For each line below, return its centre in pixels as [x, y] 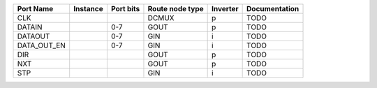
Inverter [225, 9]
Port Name [35, 9]
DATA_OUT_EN [42, 45]
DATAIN [30, 27]
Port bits [125, 9]
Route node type [176, 9]
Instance [89, 9]
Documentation [273, 9]
